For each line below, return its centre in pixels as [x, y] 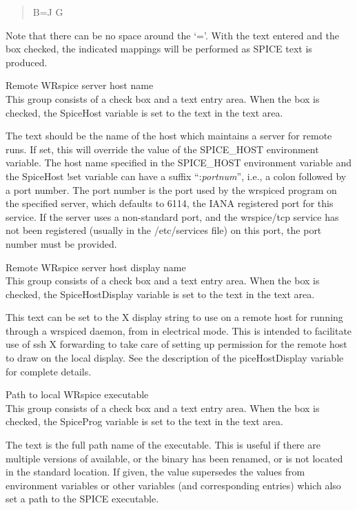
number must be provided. [61, 243]
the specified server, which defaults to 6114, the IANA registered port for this [170, 203]
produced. [27, 62]
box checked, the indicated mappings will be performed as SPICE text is [159, 49]
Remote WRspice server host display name [96, 267]
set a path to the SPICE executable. [82, 499]
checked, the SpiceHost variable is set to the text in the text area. [144, 112]
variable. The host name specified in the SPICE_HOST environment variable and [178, 163]
